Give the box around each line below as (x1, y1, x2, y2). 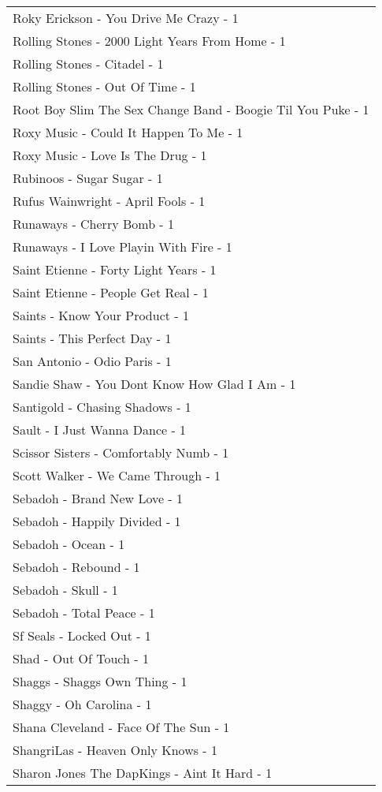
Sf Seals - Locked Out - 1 (13, 626, 151, 644)
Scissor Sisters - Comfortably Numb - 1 (13, 443, 229, 461)
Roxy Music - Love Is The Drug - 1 (13, 146, 207, 164)
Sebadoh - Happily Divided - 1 (13, 512, 181, 530)
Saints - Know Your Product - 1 (13, 306, 189, 324)
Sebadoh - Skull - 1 (13, 581, 118, 599)
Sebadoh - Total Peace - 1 (13, 603, 155, 622)
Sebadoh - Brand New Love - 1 (13, 489, 184, 507)
